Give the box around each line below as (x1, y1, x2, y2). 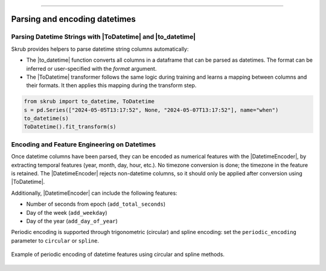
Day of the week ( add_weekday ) (26, 209, 108, 216)
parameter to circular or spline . (11, 237, 100, 244)
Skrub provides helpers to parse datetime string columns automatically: (11, 45, 189, 53)
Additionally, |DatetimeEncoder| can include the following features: (11, 189, 177, 197)
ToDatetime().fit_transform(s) (24, 123, 117, 130)
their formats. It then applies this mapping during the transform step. (26, 82, 197, 89)
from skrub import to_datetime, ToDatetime (24, 98, 155, 105)
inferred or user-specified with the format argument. (26, 65, 157, 72)
